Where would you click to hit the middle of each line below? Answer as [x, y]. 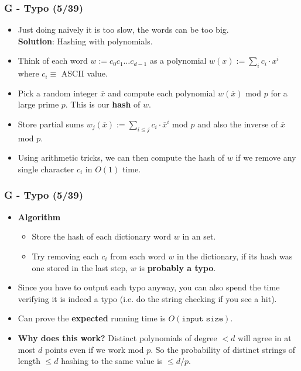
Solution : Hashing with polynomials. [85, 41]
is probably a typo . [177, 267]
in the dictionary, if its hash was [235, 256]
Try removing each [65, 256]
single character [46, 169]
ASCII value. [84, 73]
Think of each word [53, 60]
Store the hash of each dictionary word [102, 236]
